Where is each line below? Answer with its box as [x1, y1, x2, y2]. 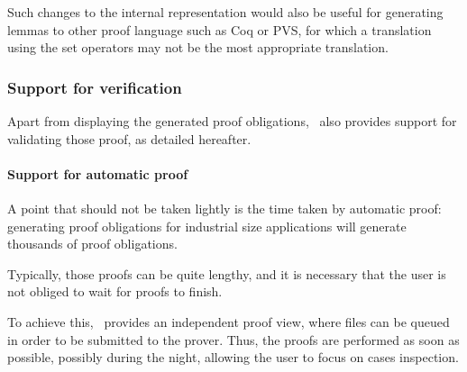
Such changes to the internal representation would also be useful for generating [7, 3, 444, 21]
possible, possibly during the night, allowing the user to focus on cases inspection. [7, 348, 459, 367]
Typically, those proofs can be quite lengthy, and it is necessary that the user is [7, 264, 446, 283]
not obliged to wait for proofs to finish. [7, 282, 223, 301]
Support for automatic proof [7, 164, 188, 183]
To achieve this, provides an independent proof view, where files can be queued [7, 312, 450, 331]
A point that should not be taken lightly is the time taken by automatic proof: [7, 198, 442, 217]
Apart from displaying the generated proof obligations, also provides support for [7, 112, 457, 130]
